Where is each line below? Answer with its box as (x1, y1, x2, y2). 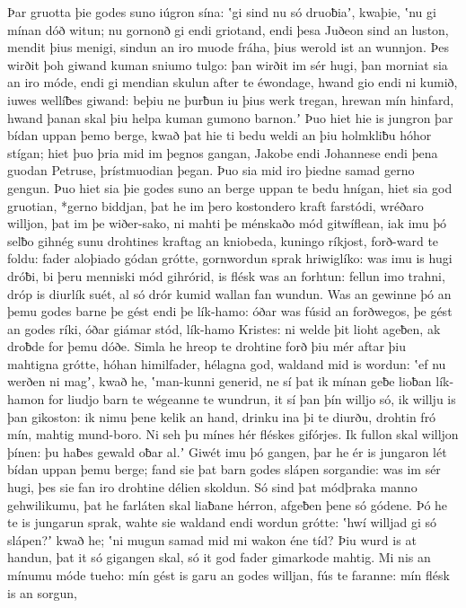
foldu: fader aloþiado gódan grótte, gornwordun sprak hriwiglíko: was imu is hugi (7, 249, 453, 268)
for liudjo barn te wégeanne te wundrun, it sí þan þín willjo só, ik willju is (48, 390, 456, 409)
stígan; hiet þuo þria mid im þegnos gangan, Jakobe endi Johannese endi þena (7, 143, 438, 162)
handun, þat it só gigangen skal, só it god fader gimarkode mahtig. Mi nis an (7, 548, 431, 567)
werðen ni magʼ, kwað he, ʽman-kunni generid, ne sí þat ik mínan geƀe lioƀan (7, 372, 432, 391)
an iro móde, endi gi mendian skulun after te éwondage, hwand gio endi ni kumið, (7, 73, 458, 92)
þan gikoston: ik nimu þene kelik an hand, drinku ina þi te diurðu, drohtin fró (7, 407, 436, 426)
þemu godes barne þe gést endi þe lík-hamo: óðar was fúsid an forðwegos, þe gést (7, 302, 453, 321)
